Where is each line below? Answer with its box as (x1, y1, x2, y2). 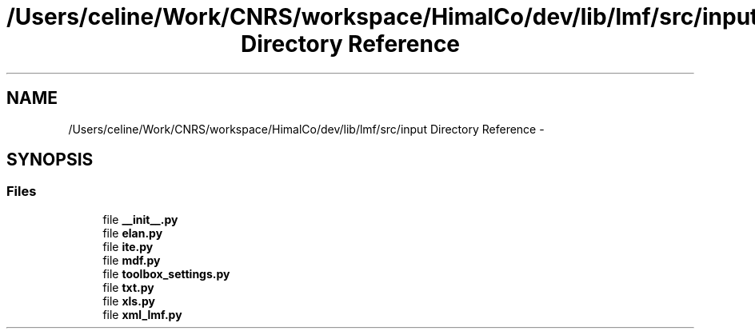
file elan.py (102, 225, 163, 240)
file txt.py (102, 280, 154, 294)
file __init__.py (102, 212, 178, 226)
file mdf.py (102, 253, 161, 267)
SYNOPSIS (6, 150, 94, 170)
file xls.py (102, 293, 155, 308)
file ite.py (102, 239, 154, 253)
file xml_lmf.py (102, 307, 182, 321)
